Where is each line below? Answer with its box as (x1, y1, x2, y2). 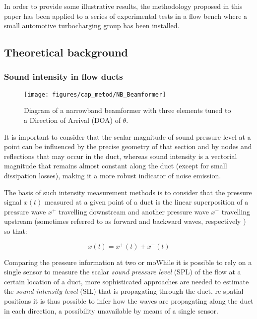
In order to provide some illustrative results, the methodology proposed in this (4, 1, 243, 11)
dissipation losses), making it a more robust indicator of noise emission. (4, 170, 221, 180)
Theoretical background (4, 45, 128, 60)
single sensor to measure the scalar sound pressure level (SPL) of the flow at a (4, 266, 241, 277)
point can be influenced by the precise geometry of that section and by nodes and (4, 141, 252, 152)
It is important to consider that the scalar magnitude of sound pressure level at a (4, 131, 251, 142)
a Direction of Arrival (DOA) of (24, 115, 121, 125)
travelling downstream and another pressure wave (58, 206, 209, 216)
